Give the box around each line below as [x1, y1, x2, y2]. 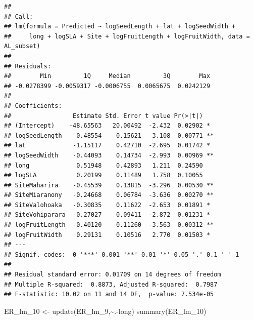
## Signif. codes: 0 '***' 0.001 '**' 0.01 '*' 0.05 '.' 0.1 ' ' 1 [4, 251, 239, 258]
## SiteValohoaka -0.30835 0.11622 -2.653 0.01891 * [4, 201, 211, 209]
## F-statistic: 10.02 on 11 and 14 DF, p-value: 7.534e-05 [4, 291, 214, 298]
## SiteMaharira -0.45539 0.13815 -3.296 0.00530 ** [4, 181, 214, 189]
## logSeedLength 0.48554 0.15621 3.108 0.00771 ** [4, 132, 214, 139]
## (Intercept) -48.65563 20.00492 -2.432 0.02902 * [4, 122, 211, 130]
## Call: [4, 13, 33, 20]
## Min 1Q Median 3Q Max [4, 72, 211, 80]
